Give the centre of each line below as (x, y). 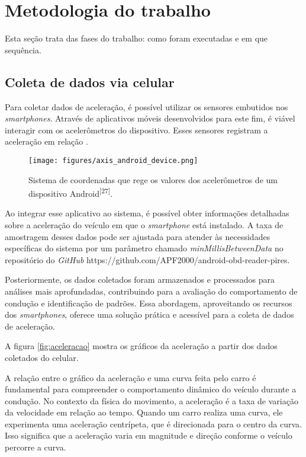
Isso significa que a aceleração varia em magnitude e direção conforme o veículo (149, 435)
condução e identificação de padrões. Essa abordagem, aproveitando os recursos (149, 303)
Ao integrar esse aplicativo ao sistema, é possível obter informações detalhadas (147, 213)
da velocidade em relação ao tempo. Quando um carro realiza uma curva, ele (144, 412)
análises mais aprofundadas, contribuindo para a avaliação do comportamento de (151, 291)
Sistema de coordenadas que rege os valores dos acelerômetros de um (153, 179)
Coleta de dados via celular (90, 82)
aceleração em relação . (46, 141)
